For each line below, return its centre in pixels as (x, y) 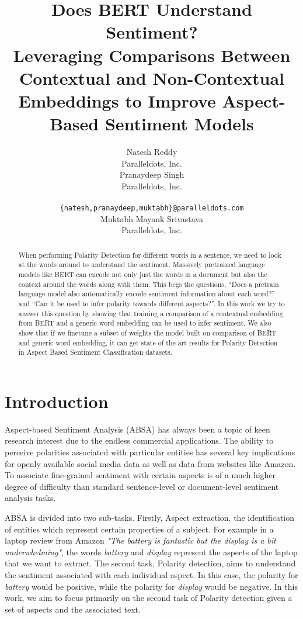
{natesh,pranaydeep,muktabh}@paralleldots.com (152, 208)
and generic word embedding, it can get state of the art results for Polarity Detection (148, 342)
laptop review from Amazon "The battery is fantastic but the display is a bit (140, 540)
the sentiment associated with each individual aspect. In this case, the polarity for (151, 574)
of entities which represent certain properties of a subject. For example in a (139, 529)
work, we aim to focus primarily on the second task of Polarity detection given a (149, 598)
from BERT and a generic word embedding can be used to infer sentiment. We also (145, 323)
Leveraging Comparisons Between (152, 55)
